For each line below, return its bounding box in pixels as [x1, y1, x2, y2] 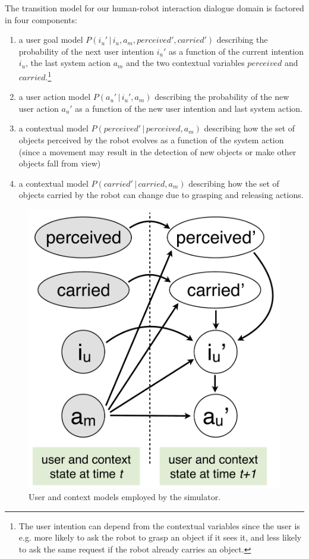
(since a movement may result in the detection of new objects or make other [18, 145, 297, 158]
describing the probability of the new [154, 90, 289, 103]
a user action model [18, 90, 91, 103]
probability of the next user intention [18, 45, 154, 57]
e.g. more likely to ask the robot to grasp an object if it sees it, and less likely [18, 531, 302, 544]
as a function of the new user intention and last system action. [75, 102, 302, 114]
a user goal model [18, 33, 83, 46]
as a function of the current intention [169, 45, 304, 57]
